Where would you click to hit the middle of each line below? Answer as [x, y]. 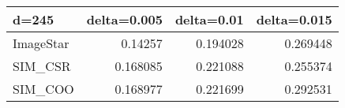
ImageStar [41, 43]
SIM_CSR [42, 66]
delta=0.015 [294, 19]
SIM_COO [43, 89]
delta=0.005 [124, 19]
